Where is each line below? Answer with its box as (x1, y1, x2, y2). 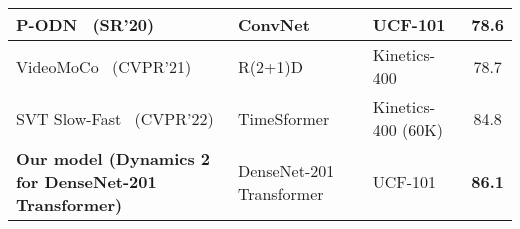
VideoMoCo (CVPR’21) (16, 54, 192, 78)
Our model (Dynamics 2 (16, 147, 211, 170)
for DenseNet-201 (16, 170, 157, 193)
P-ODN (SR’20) (16, 13, 155, 36)
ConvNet (237, 13, 310, 36)
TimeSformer (237, 106, 330, 130)
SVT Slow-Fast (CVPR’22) (16, 106, 214, 130)
